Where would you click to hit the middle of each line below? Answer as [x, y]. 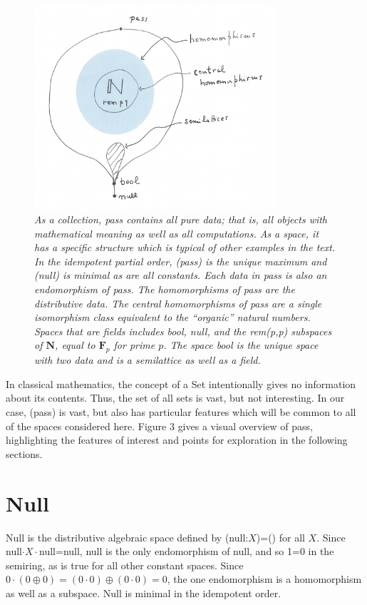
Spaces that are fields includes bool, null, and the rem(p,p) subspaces [183, 331]
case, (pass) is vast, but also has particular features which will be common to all [181, 412]
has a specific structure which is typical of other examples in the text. [185, 247]
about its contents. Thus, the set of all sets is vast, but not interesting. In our [175, 398]
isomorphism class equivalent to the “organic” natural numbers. [172, 317]
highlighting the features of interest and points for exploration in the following [177, 440]
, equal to [75, 345]
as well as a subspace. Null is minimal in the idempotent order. [144, 593]
